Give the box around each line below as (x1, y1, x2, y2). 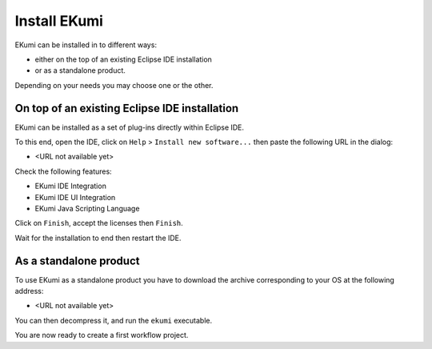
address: (14, 287, 44, 296)
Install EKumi (14, 12, 104, 30)
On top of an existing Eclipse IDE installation (14, 101, 239, 115)
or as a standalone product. (34, 66, 126, 75)
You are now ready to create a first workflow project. (14, 331, 189, 340)
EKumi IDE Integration (34, 181, 107, 191)
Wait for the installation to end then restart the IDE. (14, 233, 182, 243)
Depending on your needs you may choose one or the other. (14, 80, 214, 90)
